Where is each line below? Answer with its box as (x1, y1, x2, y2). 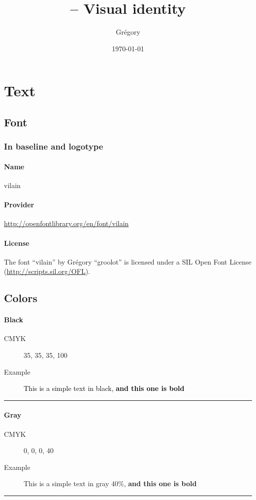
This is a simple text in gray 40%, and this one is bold (24, 478, 197, 489)
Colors (4, 290, 37, 306)
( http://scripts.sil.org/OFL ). (4, 266, 90, 276)
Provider (4, 199, 34, 210)
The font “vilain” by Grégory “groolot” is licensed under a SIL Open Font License (4, 256, 252, 267)
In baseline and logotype (4, 140, 103, 153)
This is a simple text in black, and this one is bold (24, 383, 185, 393)
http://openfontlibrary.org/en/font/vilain (4, 218, 129, 229)
